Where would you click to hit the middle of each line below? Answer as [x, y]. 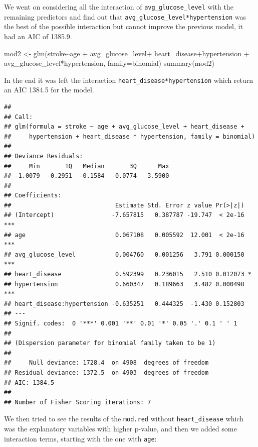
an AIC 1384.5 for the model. [49, 90]
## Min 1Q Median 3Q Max [87, 166]
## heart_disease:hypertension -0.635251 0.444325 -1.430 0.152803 [124, 304]
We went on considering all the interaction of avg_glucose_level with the [119, 7]
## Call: [19, 117]
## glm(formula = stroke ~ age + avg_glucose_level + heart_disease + [124, 127]
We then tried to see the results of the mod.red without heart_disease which [124, 419]
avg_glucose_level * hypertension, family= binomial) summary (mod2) [109, 63]
